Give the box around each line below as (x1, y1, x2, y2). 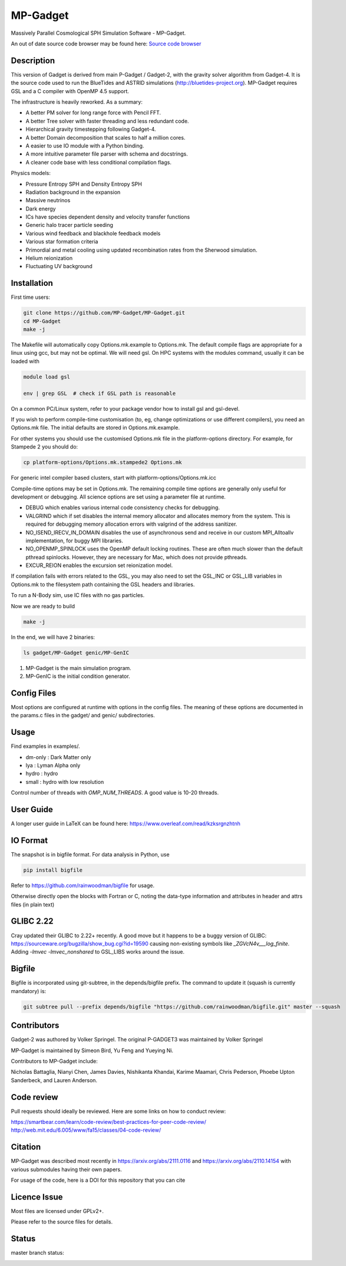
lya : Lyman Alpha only (25, 761, 81, 769)
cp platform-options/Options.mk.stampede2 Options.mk (23, 459, 182, 466)
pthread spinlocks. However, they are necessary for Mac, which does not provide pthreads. (25, 553, 248, 561)
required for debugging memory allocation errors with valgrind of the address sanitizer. (25, 520, 238, 527)
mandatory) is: (11, 987, 47, 994)
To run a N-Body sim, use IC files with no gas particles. (11, 592, 145, 599)
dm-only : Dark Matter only (25, 753, 91, 760)
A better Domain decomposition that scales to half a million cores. (25, 134, 186, 141)
